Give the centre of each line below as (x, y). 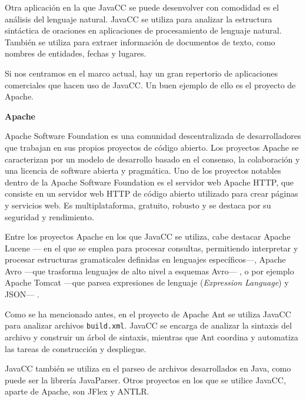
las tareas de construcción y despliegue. (76, 348)
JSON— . (22, 294)
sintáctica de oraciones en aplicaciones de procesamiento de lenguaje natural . (143, 30)
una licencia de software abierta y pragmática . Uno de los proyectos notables (143, 170)
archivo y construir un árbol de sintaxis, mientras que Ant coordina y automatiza (152, 337)
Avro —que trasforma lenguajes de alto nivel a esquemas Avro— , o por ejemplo (149, 271)
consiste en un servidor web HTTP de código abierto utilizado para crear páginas (152, 193)
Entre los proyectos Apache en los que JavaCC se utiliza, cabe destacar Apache (148, 236)
